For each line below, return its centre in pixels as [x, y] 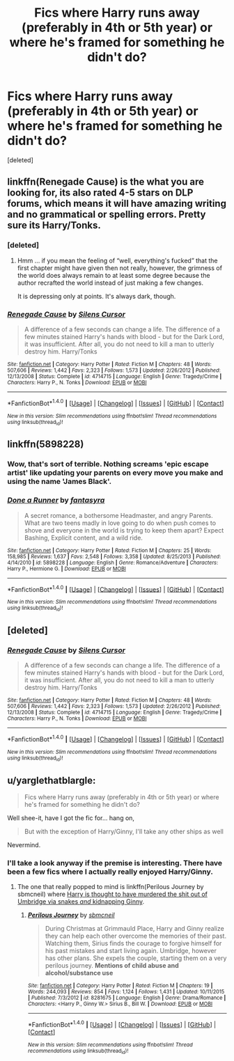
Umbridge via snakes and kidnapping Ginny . [81, 902]
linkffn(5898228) [46, 445]
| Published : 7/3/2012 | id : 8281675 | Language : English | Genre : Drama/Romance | [127, 998]
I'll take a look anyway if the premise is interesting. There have [115, 863]
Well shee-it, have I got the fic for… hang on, [71, 818]
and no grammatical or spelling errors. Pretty [107, 215]
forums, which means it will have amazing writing [117, 204]
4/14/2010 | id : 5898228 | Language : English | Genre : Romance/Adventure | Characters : [113, 563]
